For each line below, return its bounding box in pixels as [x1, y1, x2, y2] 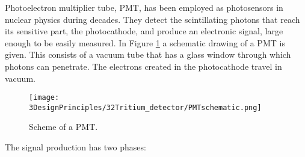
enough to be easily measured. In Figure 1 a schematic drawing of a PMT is [5, 36, 285, 49]
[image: [29, 93, 60, 102]
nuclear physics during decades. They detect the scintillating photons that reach [5, 13, 300, 25]
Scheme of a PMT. [29, 120, 98, 133]
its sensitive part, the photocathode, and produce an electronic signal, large [5, 25, 283, 37]
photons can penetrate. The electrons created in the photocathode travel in [5, 60, 282, 72]
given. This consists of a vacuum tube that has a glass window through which [5, 48, 291, 61]
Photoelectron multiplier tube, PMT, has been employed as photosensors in [5, 1, 283, 13]
